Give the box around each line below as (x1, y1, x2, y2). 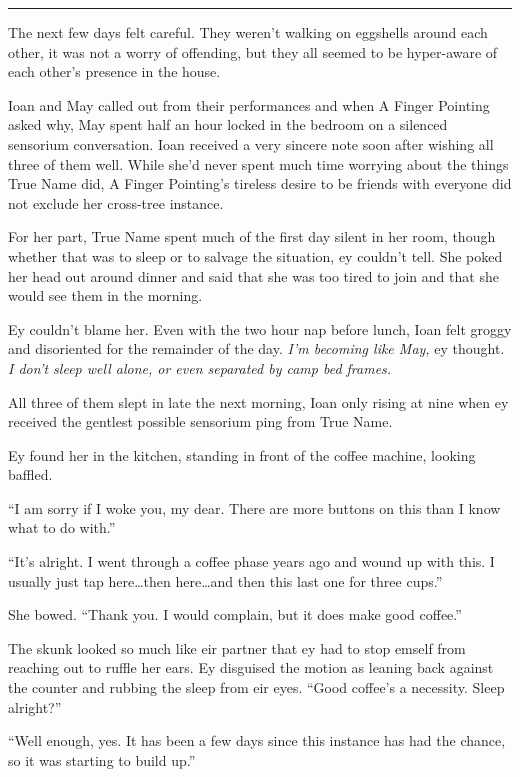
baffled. (8, 464, 53, 485)
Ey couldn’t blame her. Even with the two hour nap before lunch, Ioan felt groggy (8, 318, 512, 339)
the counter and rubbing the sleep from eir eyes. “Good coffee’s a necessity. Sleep (8, 677, 505, 698)
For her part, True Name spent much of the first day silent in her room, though (8, 226, 496, 247)
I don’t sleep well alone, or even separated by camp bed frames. (8, 357, 392, 378)
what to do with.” (8, 517, 116, 538)
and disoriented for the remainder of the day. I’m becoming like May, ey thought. (8, 338, 505, 359)
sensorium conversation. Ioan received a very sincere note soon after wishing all (8, 133, 494, 154)
